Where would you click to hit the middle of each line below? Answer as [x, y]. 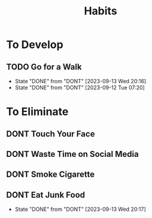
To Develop [35, 45]
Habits [101, 11]
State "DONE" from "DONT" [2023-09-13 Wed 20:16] [80, 81]
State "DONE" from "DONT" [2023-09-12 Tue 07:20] [80, 87]
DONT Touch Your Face [51, 134]
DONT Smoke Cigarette [51, 175]
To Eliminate [37, 112]
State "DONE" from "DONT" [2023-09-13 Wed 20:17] [80, 209]
